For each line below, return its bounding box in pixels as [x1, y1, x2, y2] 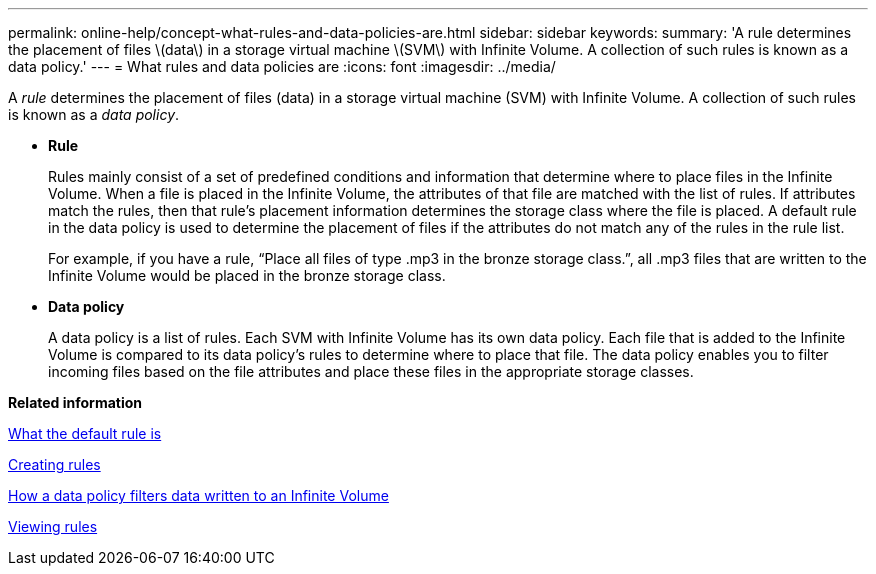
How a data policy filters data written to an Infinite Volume [8, 487, 389, 504]
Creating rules [8, 456, 101, 473]
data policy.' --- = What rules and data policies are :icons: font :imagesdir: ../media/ [8, 58, 556, 75]
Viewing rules [8, 518, 98, 535]
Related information [8, 394, 143, 411]
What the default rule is [8, 425, 162, 442]
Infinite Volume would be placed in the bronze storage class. [48, 267, 446, 284]
